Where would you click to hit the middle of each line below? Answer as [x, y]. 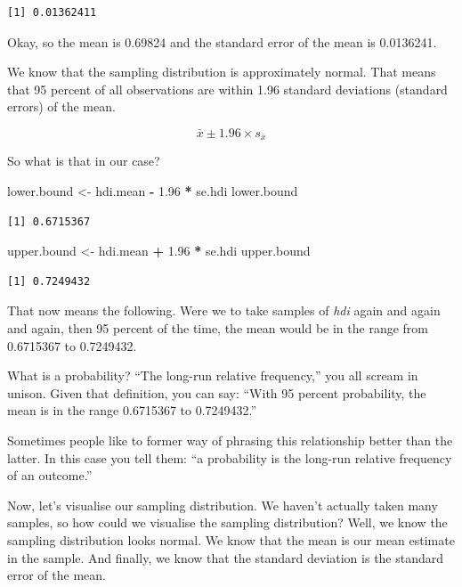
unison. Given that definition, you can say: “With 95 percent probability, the [217, 392]
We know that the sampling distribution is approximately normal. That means [222, 72]
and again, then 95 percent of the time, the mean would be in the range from [218, 327]
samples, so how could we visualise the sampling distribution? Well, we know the [227, 522]
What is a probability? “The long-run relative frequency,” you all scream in [213, 375]
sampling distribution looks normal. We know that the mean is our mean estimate [231, 539]
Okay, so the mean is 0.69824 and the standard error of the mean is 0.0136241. [222, 41]
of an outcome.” [50, 475]
